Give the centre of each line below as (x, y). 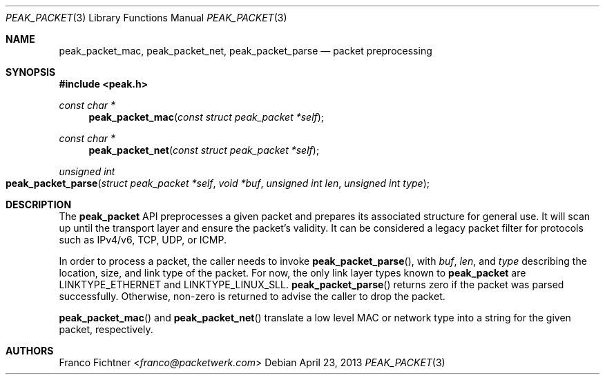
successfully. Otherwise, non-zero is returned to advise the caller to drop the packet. (252, 296)
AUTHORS (30, 351)
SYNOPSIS (31, 72)
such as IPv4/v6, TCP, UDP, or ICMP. (143, 240)
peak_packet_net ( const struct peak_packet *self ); (204, 150)
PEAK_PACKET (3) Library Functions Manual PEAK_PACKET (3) (146, 18)
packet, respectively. (106, 329)
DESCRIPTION (39, 204)
